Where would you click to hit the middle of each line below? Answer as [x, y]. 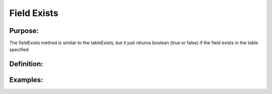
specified [19, 49]
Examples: [26, 80]
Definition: [26, 64]
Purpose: [24, 31]
